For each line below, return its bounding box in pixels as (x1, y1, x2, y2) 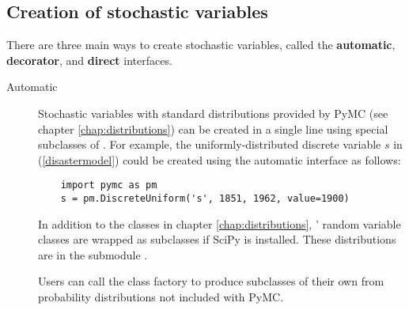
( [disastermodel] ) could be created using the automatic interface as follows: (38, 151, 401, 168)
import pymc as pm (60, 180, 157, 191)
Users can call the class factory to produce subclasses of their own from (38, 273, 384, 289)
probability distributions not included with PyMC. (38, 289, 284, 305)
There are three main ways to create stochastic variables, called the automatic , (6, 36, 396, 53)
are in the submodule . (38, 246, 148, 263)
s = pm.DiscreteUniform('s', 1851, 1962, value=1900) (60, 193, 350, 205)
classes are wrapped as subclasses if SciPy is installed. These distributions (38, 231, 396, 248)
